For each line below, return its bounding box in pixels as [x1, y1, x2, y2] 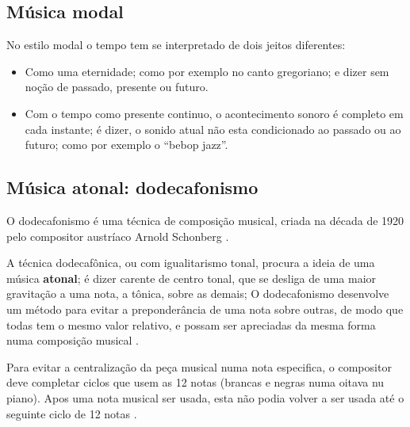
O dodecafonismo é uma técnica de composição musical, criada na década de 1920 [6, 212, 404, 228]
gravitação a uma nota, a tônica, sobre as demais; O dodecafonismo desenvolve [6, 285, 389, 302]
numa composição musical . [6, 332, 139, 349]
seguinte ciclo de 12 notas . [6, 405, 137, 421]
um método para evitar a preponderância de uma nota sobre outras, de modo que [6, 300, 404, 317]
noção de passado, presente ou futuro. [25, 78, 209, 95]
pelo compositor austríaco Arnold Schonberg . [6, 227, 229, 244]
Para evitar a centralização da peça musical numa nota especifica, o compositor [6, 358, 392, 375]
